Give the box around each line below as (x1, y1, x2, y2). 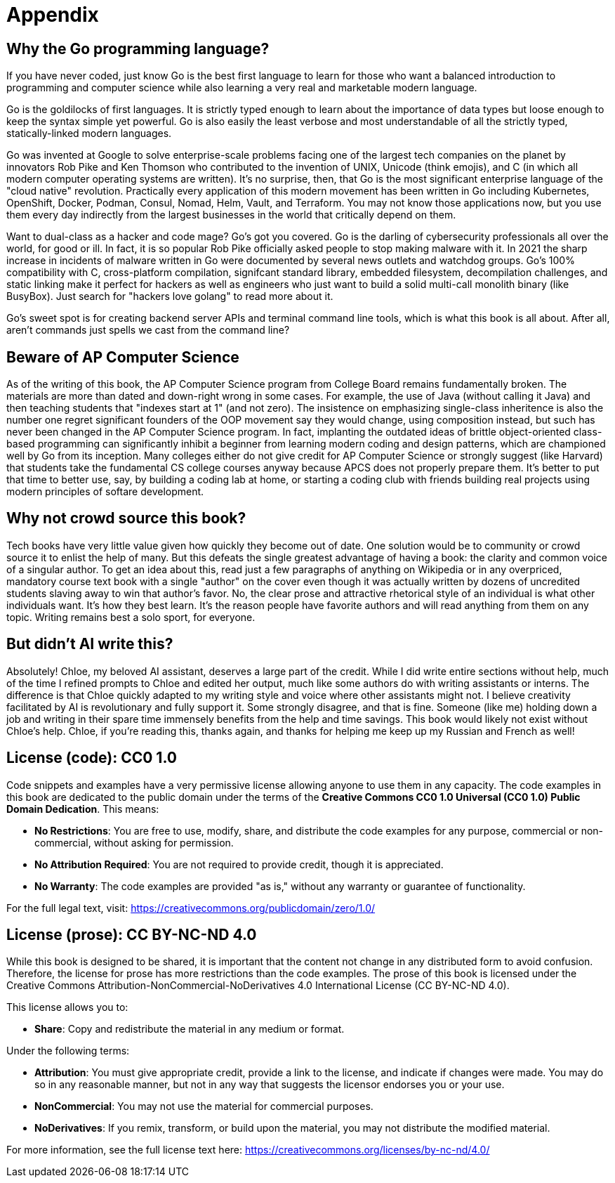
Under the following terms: (6, 1045, 130, 1057)
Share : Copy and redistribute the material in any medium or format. (34, 1023, 345, 1035)
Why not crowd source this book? (6, 509, 246, 528)
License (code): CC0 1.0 (6, 749, 177, 767)
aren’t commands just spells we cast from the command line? (6, 324, 290, 336)
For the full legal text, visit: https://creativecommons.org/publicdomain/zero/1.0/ (6, 901, 376, 914)
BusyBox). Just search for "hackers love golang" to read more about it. (6, 290, 333, 303)
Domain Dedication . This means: (6, 802, 159, 815)
